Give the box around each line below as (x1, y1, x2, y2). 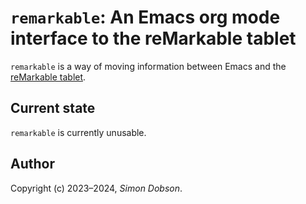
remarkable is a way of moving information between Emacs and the (10, 60, 287, 72)
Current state (10, 100, 96, 117)
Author (10, 156, 55, 173)
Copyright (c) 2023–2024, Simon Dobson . (10, 182, 183, 194)
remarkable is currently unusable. (10, 126, 147, 138)
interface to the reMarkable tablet (10, 27, 297, 50)
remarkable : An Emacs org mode (10, 6, 281, 29)
